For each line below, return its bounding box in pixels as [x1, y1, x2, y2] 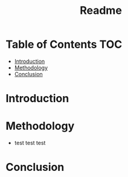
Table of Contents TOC [5, 37, 123, 51]
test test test [14, 140, 46, 147]
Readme [80, 4, 122, 18]
